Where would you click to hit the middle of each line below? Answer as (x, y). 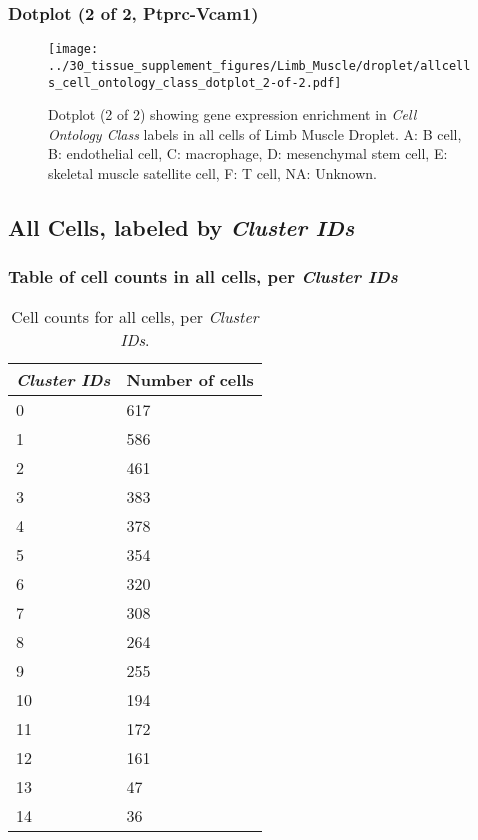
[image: (73, 49)
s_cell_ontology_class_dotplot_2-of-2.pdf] (195, 82)
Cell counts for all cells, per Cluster (135, 316)
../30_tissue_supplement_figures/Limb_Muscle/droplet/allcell (259, 65)
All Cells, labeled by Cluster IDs (181, 226)
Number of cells (190, 379)
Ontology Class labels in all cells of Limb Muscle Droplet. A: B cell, (255, 133)
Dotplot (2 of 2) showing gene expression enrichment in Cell (232, 114)
